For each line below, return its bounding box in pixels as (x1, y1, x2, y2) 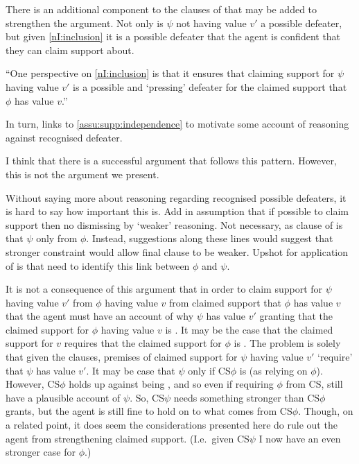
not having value (176, 15, 247, 30)
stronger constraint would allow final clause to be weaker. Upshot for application (6, 244, 349, 259)
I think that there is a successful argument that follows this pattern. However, (6, 153, 337, 168)
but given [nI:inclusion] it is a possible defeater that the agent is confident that (6, 29, 341, 44)
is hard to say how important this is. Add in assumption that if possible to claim (6, 204, 349, 218)
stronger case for (6, 445, 76, 459)
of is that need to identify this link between (6, 258, 190, 273)
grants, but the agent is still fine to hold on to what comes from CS (6, 404, 292, 418)
